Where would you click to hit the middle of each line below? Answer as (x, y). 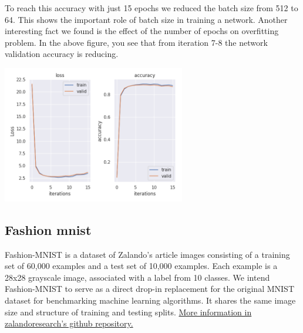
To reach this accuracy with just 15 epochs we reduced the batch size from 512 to (151, 8)
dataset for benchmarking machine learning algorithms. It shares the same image (150, 300)
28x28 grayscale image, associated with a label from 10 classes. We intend (137, 277)
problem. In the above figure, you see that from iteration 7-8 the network (136, 42)
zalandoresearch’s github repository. (69, 323)
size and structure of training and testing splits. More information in (128, 312)
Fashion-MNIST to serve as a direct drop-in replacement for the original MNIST (149, 289)
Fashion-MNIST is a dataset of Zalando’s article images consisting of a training (147, 254)
